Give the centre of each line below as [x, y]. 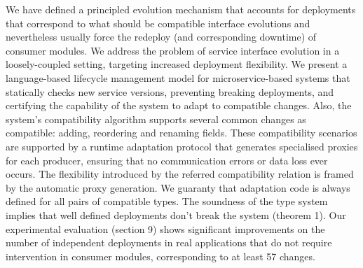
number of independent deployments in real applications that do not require [169, 242]
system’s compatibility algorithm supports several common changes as [156, 119]
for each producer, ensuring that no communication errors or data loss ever [167, 160]
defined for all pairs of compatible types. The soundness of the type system [167, 201]
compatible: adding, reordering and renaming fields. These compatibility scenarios [181, 133]
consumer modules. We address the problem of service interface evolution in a [173, 50]
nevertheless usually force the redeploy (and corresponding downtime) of [161, 37]
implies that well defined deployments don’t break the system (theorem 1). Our [176, 214]
